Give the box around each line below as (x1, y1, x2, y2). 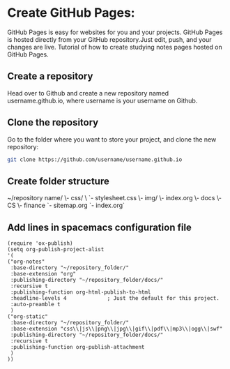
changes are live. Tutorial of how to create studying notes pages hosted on (7, 43, 222, 51)
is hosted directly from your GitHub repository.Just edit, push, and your (7, 35, 212, 43)
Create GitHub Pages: (7, 5, 135, 21)
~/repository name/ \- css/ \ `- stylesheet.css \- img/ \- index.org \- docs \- (7, 194, 222, 202)
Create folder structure (7, 175, 109, 187)
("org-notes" (7, 258, 45, 266)
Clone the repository (7, 116, 99, 128)
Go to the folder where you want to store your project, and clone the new (7, 135, 217, 144)
